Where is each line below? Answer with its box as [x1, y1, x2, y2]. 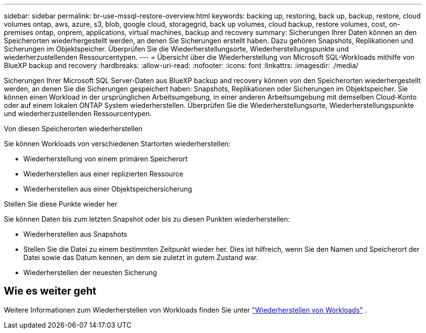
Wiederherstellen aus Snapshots [23, 230, 127, 238]
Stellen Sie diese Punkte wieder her [4, 200, 118, 208]
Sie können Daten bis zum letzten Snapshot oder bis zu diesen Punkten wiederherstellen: [4, 215, 290, 223]
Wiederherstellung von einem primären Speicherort [23, 155, 188, 163]
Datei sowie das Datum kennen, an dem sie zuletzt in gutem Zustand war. [23, 253, 258, 262]
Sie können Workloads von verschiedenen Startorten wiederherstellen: [4, 140, 231, 148]
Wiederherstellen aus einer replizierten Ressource [23, 170, 183, 178]
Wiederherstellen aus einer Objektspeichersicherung [23, 185, 192, 193]
